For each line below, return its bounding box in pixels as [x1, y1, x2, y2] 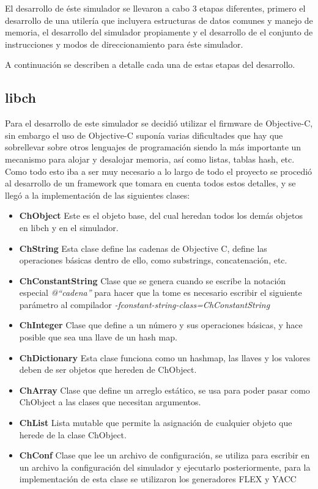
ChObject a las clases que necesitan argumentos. [19, 395, 201, 408]
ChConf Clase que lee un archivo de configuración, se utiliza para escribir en [19, 449, 310, 461]
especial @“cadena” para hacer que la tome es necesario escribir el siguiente [19, 286, 302, 299]
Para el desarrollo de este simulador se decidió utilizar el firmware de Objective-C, [5, 117, 313, 130]
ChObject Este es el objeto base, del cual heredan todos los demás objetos [19, 209, 303, 222]
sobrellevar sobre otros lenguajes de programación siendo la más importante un [5, 141, 301, 153]
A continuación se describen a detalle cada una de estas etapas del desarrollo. [5, 58, 295, 71]
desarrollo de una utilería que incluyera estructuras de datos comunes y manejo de [5, 13, 313, 26]
